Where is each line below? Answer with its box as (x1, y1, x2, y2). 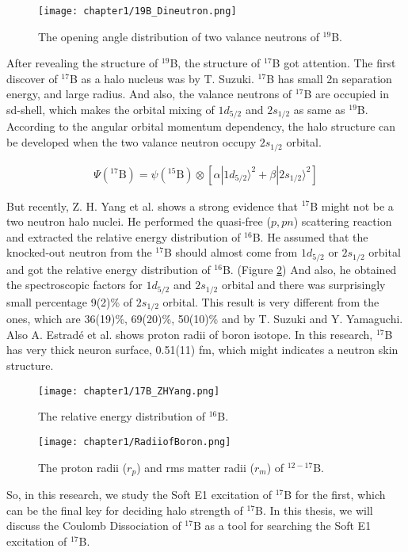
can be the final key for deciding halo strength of (6, 501, 243, 518)
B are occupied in (303, 86, 389, 102)
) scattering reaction (293, 213, 392, 230)
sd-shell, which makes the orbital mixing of (6, 101, 215, 118)
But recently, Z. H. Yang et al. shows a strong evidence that (6, 197, 298, 214)
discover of (6, 70, 58, 86)
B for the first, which (284, 486, 386, 503)
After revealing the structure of (6, 55, 158, 71)
